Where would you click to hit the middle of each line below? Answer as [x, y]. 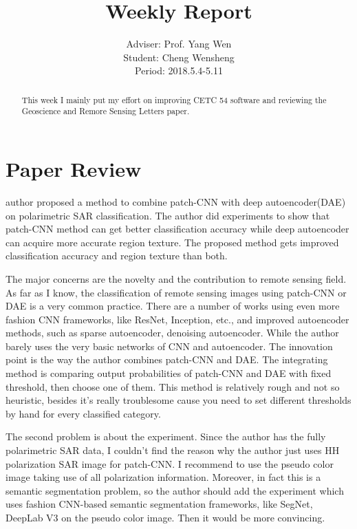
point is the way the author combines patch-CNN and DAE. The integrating [167, 359]
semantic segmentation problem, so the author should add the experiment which [175, 490]
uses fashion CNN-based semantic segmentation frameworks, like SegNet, [159, 504]
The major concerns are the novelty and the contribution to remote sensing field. [176, 278]
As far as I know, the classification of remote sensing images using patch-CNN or [176, 292]
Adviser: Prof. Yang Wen [179, 44]
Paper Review [74, 169]
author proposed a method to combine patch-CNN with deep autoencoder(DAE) [176, 201]
